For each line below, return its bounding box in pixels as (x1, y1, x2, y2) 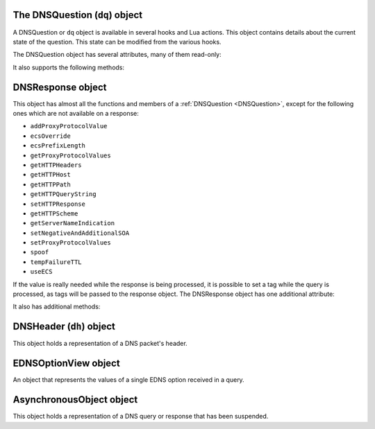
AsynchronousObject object (12, 394, 138, 405)
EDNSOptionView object (12, 358, 121, 369)
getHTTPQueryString (30, 191, 97, 198)
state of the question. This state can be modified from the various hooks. (12, 37, 222, 46)
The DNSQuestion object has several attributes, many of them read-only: (12, 51, 222, 59)
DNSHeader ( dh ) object (12, 321, 116, 333)
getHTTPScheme (30, 209, 78, 218)
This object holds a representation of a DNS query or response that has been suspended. (12, 412, 269, 421)
